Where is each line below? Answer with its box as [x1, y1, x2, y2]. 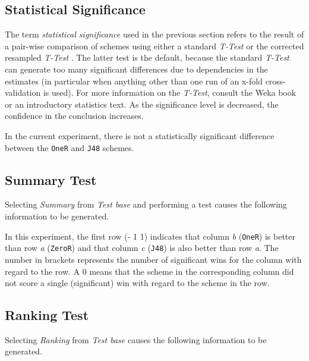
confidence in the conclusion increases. [5, 109, 144, 122]
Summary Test [5, 170, 97, 189]
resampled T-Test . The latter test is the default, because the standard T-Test [5, 51, 289, 64]
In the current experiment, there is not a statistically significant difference [5, 129, 275, 142]
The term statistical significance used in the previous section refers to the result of [5, 28, 304, 40]
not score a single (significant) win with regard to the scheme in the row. [5, 277, 270, 289]
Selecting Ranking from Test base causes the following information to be [5, 333, 267, 346]
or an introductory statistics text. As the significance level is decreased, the [5, 98, 279, 110]
